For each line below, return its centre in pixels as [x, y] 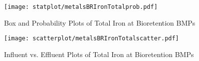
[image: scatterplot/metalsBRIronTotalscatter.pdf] [92, 39]
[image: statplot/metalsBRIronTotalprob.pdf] [81, 7]
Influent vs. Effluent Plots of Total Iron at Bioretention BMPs [99, 54]
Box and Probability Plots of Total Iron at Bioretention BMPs [100, 22]
